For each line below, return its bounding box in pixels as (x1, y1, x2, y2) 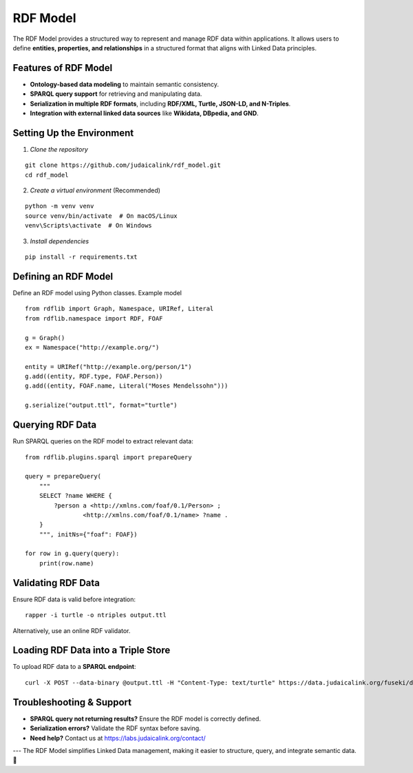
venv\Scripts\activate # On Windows (25, 221, 153, 230)
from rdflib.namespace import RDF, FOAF (25, 314, 163, 322)
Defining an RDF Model (12, 270, 114, 282)
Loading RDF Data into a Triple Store (12, 645, 171, 656)
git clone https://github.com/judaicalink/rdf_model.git (25, 161, 222, 169)
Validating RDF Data (12, 576, 100, 589)
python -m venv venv (25, 202, 94, 210)
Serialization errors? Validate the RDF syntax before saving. (30, 724, 201, 732)
